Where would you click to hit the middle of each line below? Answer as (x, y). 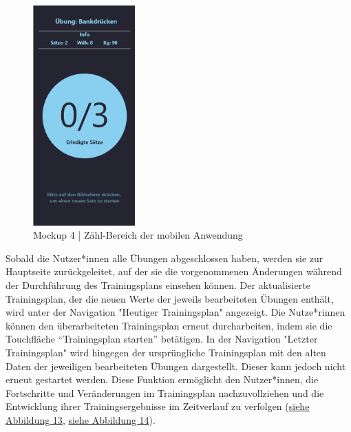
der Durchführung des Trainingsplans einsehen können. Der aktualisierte (158, 285)
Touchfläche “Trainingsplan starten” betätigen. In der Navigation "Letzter (162, 339)
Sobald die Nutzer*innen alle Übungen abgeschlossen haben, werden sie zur (164, 258)
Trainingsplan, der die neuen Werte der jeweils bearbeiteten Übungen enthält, (170, 298)
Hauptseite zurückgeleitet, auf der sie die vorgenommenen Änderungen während (174, 271)
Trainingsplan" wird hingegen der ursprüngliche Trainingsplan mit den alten (166, 352)
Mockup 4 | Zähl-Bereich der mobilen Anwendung (138, 235)
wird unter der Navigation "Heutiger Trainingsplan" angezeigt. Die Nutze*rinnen (175, 312)
